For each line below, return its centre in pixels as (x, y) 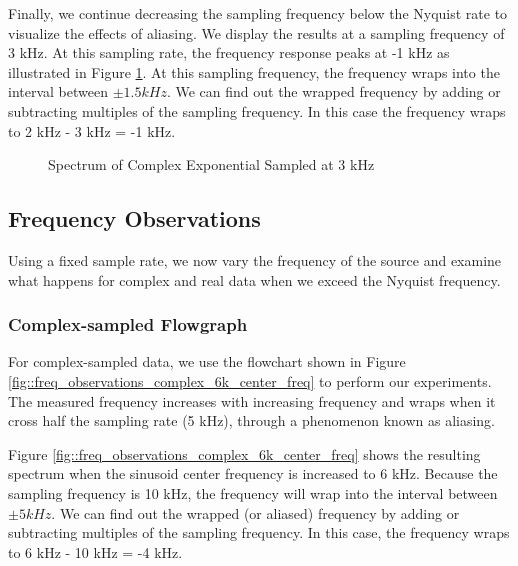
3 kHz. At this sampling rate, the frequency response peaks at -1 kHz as (229, 52)
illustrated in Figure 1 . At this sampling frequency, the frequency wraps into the (254, 71)
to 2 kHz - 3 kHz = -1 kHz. (92, 130)
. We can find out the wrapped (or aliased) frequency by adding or (255, 512)
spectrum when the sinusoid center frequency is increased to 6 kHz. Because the (253, 473)
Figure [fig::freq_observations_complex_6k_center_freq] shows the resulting (244, 453)
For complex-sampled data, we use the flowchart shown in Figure (207, 361)
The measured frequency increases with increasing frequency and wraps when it (252, 400)
